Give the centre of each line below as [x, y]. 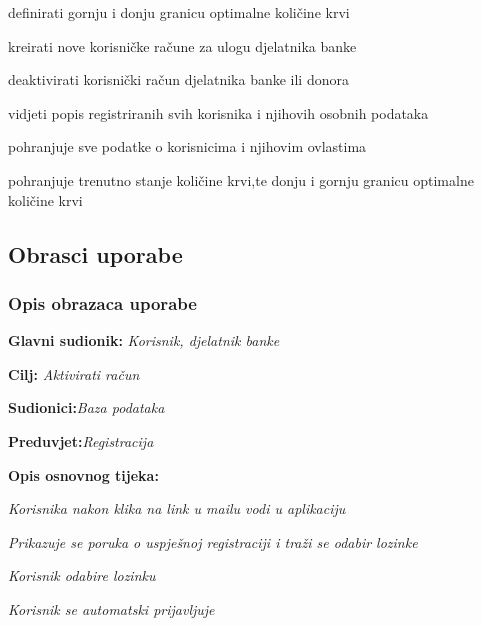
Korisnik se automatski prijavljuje [111, 608]
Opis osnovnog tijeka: [83, 474]
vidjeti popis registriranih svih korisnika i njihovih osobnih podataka [218, 112]
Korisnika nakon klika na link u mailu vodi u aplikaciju [177, 508]
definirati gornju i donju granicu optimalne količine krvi [179, 12]
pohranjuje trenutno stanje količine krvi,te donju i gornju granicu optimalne [241, 179]
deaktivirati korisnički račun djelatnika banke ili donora [178, 79]
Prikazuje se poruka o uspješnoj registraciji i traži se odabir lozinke [213, 541]
